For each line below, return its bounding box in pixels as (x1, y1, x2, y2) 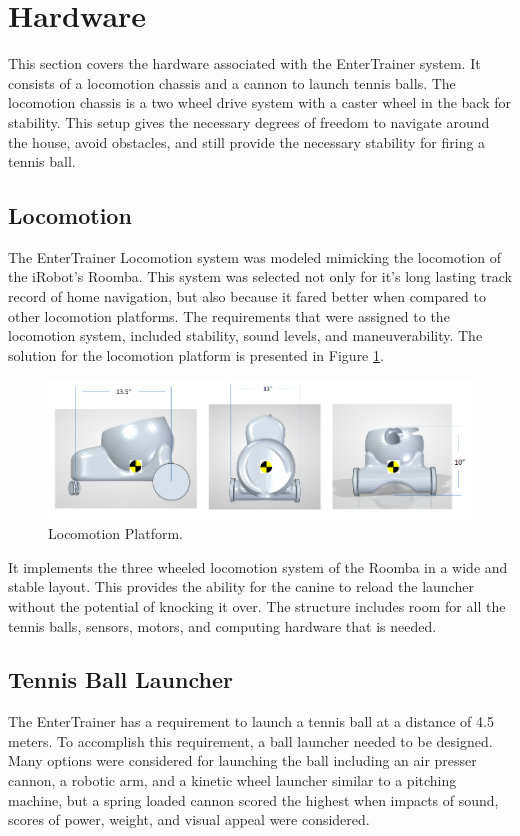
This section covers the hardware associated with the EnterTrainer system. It (8, 53, 481, 74)
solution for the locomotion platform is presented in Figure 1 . (8, 344, 384, 365)
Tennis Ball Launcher (8, 664, 233, 695)
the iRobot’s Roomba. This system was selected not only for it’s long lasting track (8, 266, 512, 287)
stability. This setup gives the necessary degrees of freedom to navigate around (8, 111, 490, 132)
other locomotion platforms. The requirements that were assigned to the (8, 305, 450, 326)
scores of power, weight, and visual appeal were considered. (8, 809, 370, 830)
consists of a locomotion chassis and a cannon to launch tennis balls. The (8, 72, 456, 93)
